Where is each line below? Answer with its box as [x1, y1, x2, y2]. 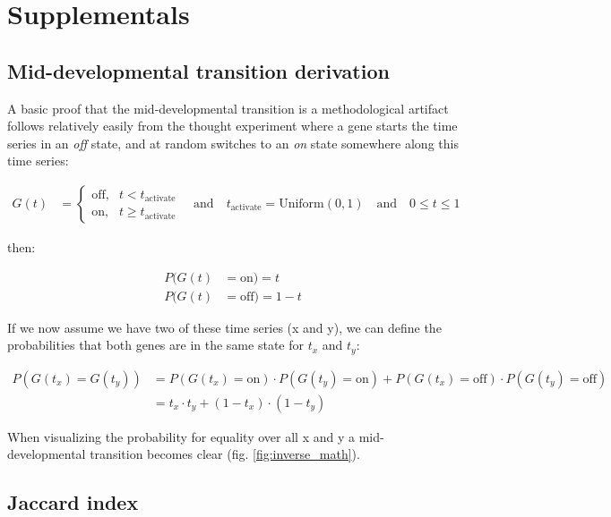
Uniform [279, 197, 324, 210]
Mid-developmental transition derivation [7, 56, 390, 84]
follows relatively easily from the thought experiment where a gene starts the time [7, 116, 458, 135]
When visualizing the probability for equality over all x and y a [7, 427, 355, 445]
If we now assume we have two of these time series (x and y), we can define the [7, 318, 442, 336]
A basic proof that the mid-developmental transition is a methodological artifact [7, 98, 449, 117]
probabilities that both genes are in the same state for [7, 335, 304, 354]
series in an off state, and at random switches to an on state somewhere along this [7, 133, 459, 152]
